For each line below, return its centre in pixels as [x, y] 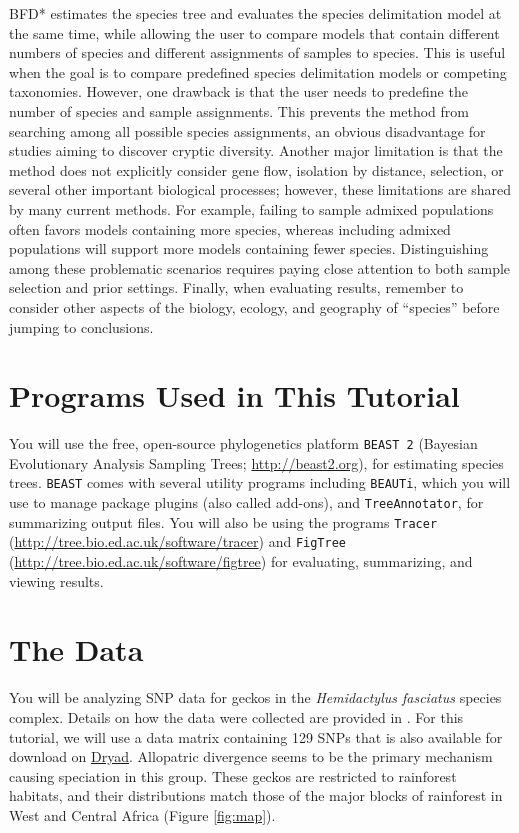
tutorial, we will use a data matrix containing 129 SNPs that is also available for [256, 736]
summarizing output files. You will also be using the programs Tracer [223, 521]
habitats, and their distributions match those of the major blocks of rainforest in [256, 795]
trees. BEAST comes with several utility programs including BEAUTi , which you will [260, 482]
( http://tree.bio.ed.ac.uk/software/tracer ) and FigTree [178, 541]
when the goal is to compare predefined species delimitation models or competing [258, 71]
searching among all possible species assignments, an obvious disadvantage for [247, 130]
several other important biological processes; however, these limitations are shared [260, 189]
